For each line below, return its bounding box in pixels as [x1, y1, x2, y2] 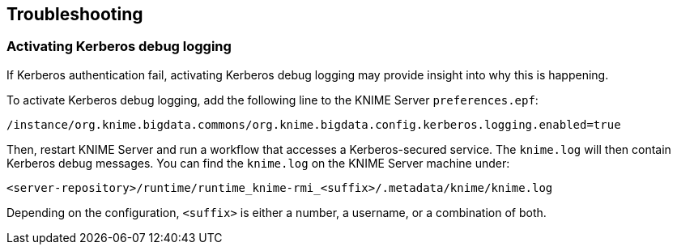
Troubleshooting [6, 4, 143, 24]
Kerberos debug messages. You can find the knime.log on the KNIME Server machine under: [6, 155, 510, 170]
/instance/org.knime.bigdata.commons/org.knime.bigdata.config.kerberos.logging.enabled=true [6, 117, 621, 131]
